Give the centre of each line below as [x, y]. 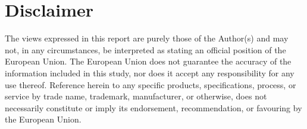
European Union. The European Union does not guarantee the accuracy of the [148, 61]
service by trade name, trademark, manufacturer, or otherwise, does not [136, 96]
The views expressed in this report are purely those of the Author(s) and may [147, 38]
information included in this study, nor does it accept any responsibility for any [150, 72]
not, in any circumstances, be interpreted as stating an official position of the [145, 49]
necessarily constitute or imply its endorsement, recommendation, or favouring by [153, 107]
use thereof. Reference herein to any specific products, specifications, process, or [151, 84]
